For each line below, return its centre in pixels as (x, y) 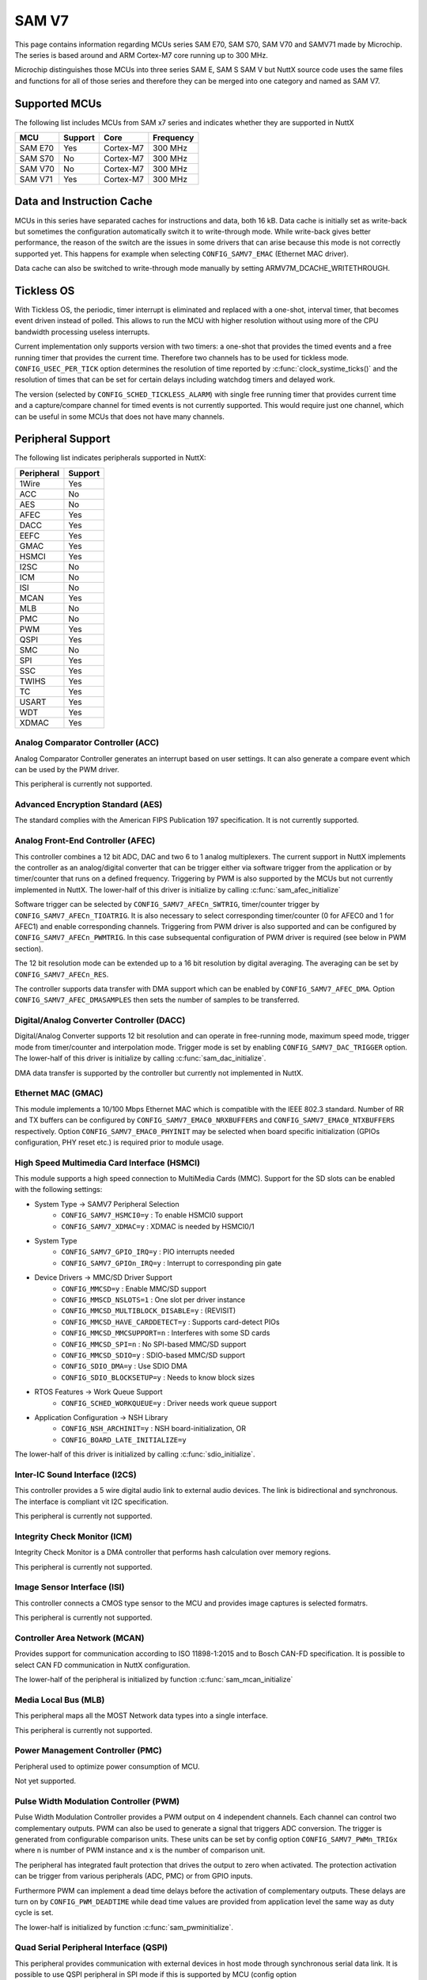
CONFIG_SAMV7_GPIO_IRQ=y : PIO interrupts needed (148, 1252)
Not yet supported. (45, 1781)
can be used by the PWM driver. (67, 769)
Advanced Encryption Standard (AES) (89, 805)
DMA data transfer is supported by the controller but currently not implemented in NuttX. (159, 1072)
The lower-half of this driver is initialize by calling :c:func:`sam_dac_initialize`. (140, 1058)
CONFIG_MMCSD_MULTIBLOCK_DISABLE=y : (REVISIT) (149, 1311)
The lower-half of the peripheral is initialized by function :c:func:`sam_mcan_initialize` (154, 1679)
